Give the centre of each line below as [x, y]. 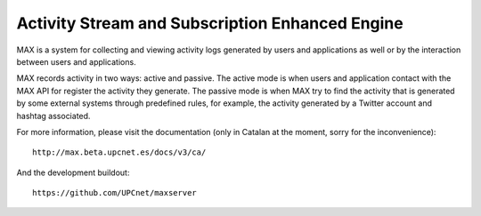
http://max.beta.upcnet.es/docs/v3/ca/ [119, 152]
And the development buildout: [73, 172]
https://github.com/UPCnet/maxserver [115, 193]
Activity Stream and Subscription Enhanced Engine [210, 23]
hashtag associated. [53, 116]
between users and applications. [77, 61]
